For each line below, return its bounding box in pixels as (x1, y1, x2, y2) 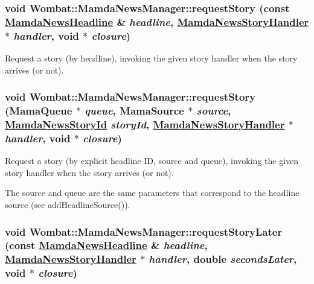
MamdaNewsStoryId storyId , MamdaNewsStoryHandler (5, 117, 285, 132)
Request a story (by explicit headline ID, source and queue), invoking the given (5, 154, 299, 167)
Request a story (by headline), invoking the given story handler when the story (5, 52, 298, 65)
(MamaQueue (5, 103, 72, 118)
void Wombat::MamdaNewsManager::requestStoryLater (5, 224, 283, 239)
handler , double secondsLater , (149, 251, 297, 267)
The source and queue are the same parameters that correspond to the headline (5, 186, 300, 199)
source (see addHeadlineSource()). (5, 198, 130, 211)
